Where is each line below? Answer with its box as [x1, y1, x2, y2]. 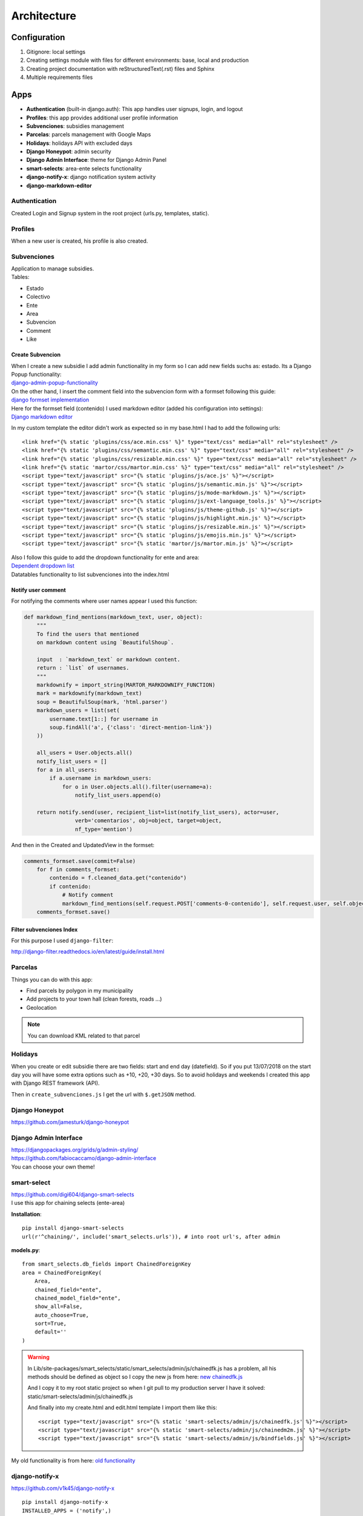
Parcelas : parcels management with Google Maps [26, 131, 151, 138]
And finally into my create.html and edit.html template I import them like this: [27, 1404, 217, 1411]
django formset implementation [11, 396, 90, 403]
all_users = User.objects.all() [36, 750, 133, 756]
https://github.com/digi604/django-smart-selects [11, 1191, 134, 1198]
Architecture [11, 9, 77, 22]
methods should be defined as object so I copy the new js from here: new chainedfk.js [27, 1373, 243, 1381]
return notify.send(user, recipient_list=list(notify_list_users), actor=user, [36, 808, 280, 816]
